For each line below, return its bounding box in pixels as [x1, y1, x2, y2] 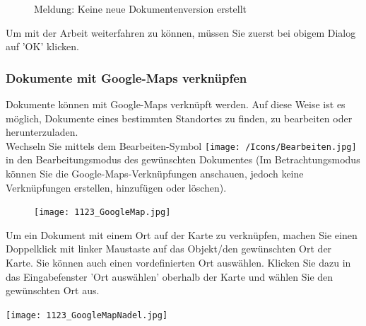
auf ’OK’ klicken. [6, 39, 79, 54]
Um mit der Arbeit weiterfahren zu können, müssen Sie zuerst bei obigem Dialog [6, 25, 356, 40]
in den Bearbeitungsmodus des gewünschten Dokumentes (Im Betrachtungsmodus [6, 152, 360, 167]
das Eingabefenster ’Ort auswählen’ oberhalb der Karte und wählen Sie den [6, 269, 333, 284]
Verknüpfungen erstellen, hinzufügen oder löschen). [6, 180, 227, 194]
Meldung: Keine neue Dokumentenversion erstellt [34, 1, 247, 16]
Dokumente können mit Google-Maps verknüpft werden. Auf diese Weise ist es [6, 97, 346, 111]
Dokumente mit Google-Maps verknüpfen [6, 69, 247, 86]
